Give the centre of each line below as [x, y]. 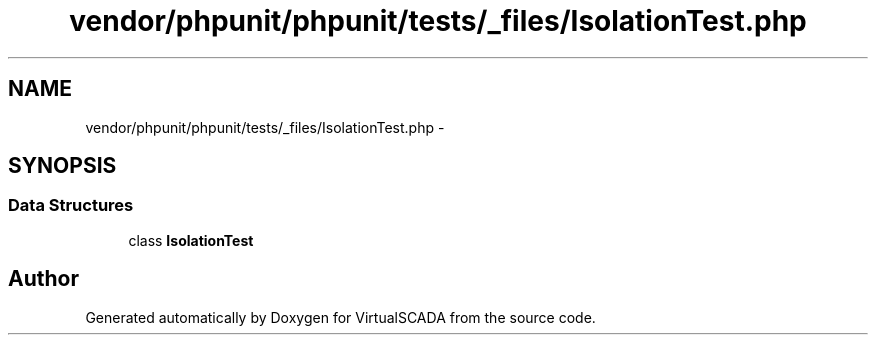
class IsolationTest [191, 240]
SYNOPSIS [62, 166]
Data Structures [71, 205]
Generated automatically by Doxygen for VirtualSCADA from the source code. [340, 317]
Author [43, 279]
